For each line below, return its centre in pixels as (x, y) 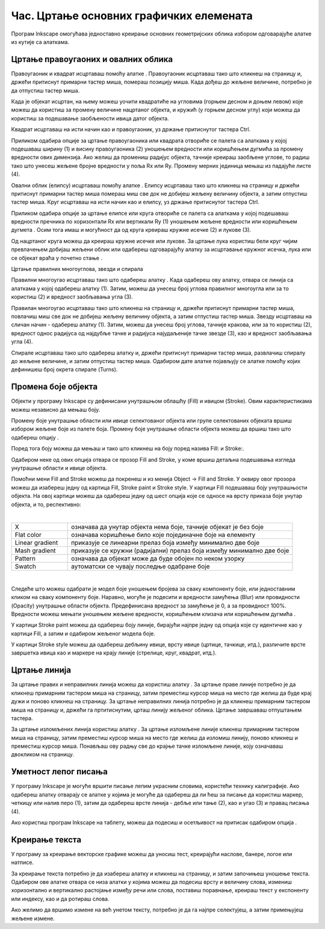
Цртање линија (41, 670)
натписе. (23, 862)
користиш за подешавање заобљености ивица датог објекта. (90, 118)
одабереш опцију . (35, 437)
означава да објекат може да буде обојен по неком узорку (158, 559)
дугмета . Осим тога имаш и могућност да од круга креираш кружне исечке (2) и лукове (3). (131, 230)
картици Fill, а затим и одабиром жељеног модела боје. (83, 633)
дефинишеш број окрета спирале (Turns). (64, 370)
